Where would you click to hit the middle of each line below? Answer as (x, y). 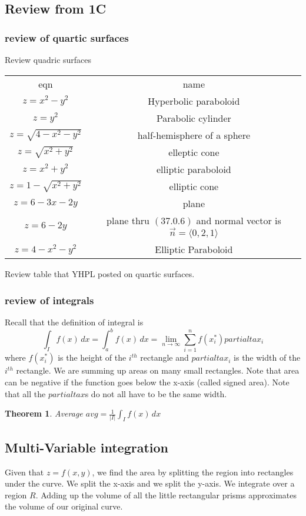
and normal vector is (239, 220)
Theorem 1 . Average (44, 413)
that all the (25, 393)
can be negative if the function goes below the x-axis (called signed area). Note (147, 382)
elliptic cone (194, 186)
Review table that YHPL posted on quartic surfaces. (100, 274)
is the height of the (92, 357)
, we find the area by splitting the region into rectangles (193, 472)
